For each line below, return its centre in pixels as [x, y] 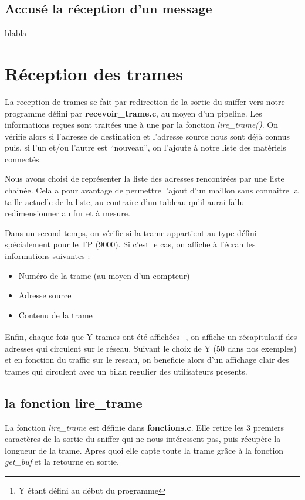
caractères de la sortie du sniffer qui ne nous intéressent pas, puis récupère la [143, 439]
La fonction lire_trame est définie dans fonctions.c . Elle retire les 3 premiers [145, 427]
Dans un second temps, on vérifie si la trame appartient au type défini [131, 232]
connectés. [23, 159]
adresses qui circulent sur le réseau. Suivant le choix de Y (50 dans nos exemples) [151, 348]
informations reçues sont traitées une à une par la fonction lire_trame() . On [142, 125]
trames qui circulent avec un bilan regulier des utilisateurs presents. [126, 371]
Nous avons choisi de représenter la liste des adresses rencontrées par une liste [145, 178]
